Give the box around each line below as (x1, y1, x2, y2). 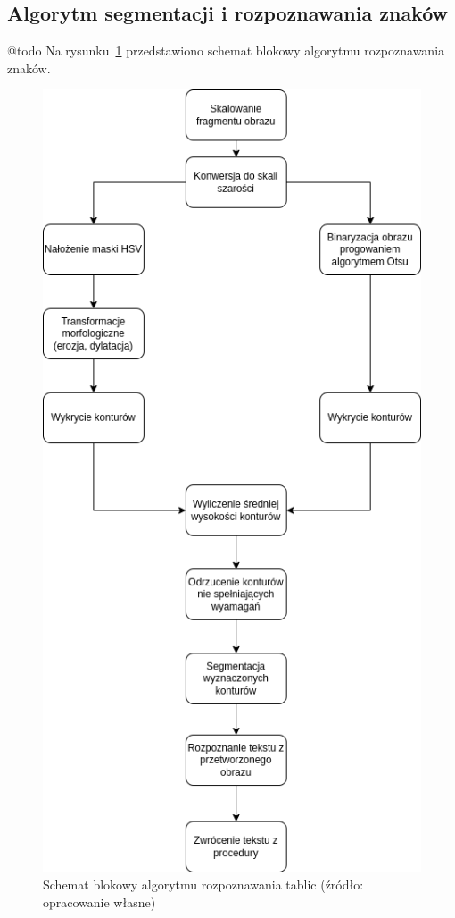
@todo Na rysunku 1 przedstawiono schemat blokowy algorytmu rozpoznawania (7, 41, 445, 60)
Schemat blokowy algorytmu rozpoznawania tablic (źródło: (43, 875, 364, 894)
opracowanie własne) (43, 892, 156, 911)
